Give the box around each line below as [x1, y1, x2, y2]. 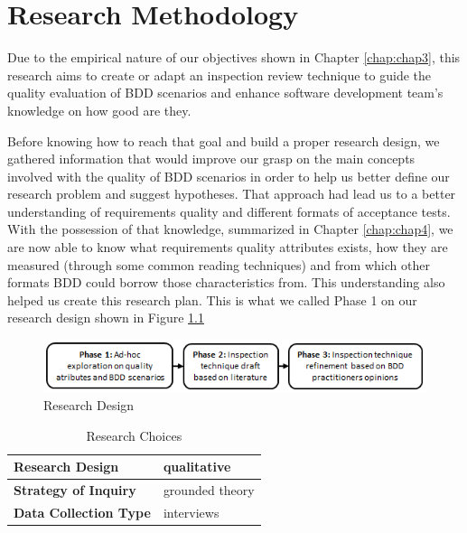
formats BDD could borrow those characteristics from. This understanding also [7, 273, 445, 292]
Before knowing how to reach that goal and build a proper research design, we [7, 131, 440, 150]
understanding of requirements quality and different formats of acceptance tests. [7, 201, 451, 220]
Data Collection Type [14, 503, 151, 522]
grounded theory [163, 481, 255, 500]
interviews [163, 503, 219, 522]
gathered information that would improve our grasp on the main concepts [7, 149, 416, 168]
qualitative [163, 457, 231, 476]
